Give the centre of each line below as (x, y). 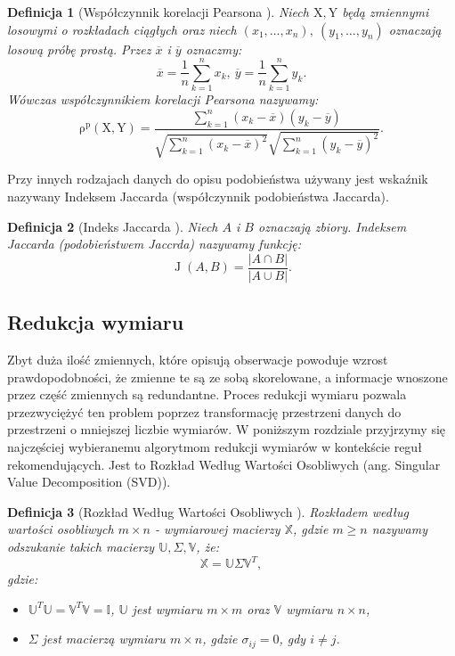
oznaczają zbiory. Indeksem (332, 226)
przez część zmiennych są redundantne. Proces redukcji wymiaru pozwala (207, 394)
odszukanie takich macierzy (81, 546)
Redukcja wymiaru (96, 322)
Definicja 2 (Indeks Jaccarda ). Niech (113, 226)
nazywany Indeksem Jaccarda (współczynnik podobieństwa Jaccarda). (198, 196)
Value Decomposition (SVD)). (89, 482)
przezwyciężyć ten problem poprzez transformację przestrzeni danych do (204, 411)
